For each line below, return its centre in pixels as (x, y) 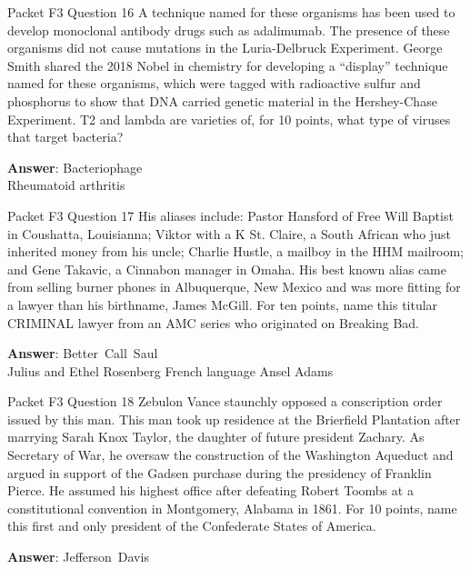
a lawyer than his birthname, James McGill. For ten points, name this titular (223, 304)
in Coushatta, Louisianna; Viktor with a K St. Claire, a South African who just (229, 233)
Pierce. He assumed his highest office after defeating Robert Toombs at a (210, 490)
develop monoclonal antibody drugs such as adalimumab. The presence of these (229, 30)
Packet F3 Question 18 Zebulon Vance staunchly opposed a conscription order (225, 401)
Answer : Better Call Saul (83, 353)
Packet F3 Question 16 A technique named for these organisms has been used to (231, 12)
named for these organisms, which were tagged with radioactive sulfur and (214, 83)
